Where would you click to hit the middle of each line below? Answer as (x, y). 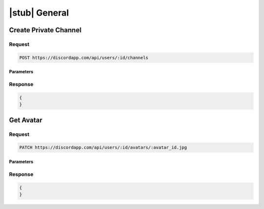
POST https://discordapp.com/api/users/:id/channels (84, 58)
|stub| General (39, 13)
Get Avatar (26, 120)
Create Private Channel (45, 30)
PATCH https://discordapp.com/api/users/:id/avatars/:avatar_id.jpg (103, 147)
